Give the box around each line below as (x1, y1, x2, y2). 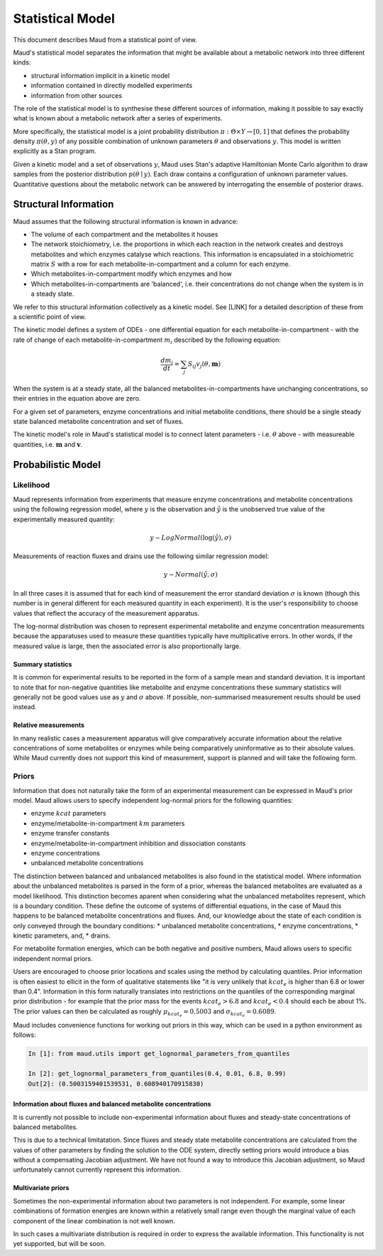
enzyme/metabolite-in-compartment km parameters (30, 819, 185, 828)
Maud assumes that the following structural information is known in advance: (13, 217, 238, 226)
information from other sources (30, 91, 123, 99)
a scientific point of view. (13, 313, 87, 321)
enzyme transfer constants (30, 829, 110, 838)
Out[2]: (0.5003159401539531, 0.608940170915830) (28, 1079, 204, 1088)
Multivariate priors (13, 1184, 70, 1192)
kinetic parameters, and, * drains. (13, 931, 111, 940)
